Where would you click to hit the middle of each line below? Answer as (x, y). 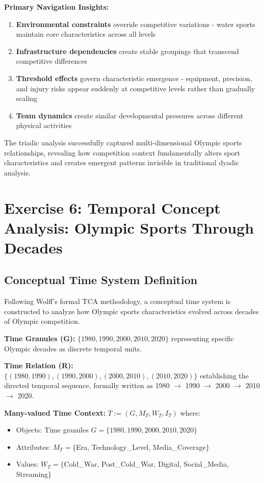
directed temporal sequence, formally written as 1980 (87, 385)
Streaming (32, 474)
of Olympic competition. (42, 321)
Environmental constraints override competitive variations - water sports (136, 24)
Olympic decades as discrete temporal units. (73, 348)
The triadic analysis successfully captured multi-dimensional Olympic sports (123, 142)
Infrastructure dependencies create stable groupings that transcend (127, 51)
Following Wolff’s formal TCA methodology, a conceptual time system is (117, 301)
